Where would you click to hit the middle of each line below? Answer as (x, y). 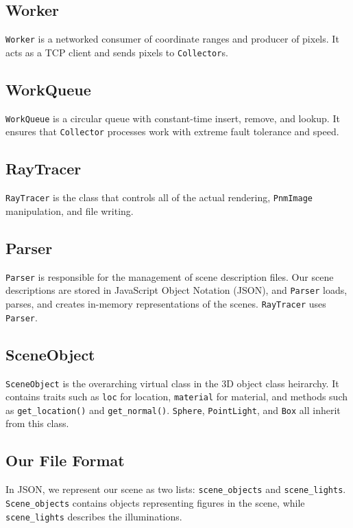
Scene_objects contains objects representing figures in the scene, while (155, 502)
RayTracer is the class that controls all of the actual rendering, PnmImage (159, 197)
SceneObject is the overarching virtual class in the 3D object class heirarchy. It (172, 383)
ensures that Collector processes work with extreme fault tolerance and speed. (172, 131)
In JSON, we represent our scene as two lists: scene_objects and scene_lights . (176, 489)
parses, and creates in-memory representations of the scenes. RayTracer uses (166, 303)
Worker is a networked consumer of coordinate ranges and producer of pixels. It (172, 39)
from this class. (37, 423)
